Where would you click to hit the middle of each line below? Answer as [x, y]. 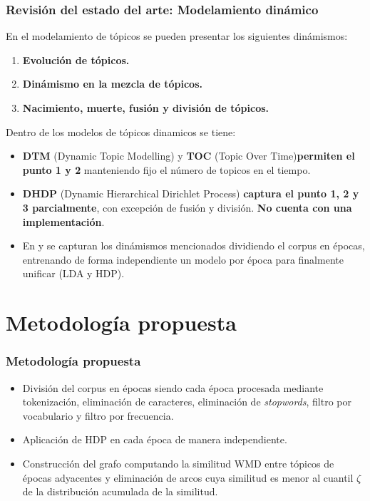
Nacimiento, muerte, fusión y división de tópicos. [146, 108]
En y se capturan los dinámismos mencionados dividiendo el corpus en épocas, [194, 246]
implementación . [63, 221]
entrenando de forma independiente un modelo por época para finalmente [183, 259]
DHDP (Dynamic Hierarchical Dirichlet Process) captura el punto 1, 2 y [191, 193]
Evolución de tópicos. [76, 60]
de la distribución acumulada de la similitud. [120, 491]
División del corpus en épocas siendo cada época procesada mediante [173, 387]
